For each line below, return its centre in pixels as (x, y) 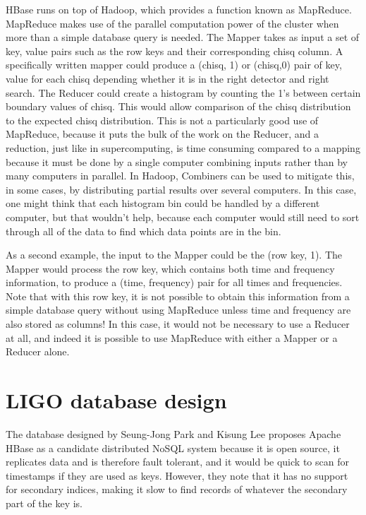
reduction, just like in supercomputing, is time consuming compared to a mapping (183, 147)
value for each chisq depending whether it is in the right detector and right (167, 78)
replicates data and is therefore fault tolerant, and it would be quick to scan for (177, 462)
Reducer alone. (38, 351)
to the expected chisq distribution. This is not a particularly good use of (162, 120)
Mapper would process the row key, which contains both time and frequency (170, 268)
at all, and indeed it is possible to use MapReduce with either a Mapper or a (172, 337)
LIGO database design (116, 400)
